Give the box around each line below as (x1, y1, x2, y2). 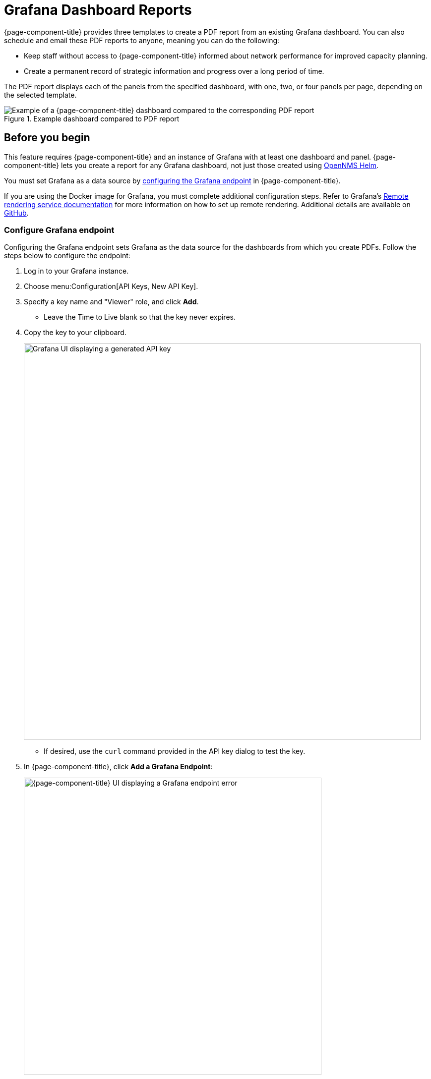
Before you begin (4, 131, 90, 144)
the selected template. (4, 90, 77, 99)
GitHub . (4, 208, 29, 217)
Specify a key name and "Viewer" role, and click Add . (24, 297, 199, 306)
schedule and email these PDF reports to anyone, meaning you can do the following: (4, 36, 280, 45)
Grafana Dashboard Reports (4, 1, 192, 18)
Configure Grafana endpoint (4, 225, 115, 235)
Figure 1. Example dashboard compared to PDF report (4, 114, 180, 123)
